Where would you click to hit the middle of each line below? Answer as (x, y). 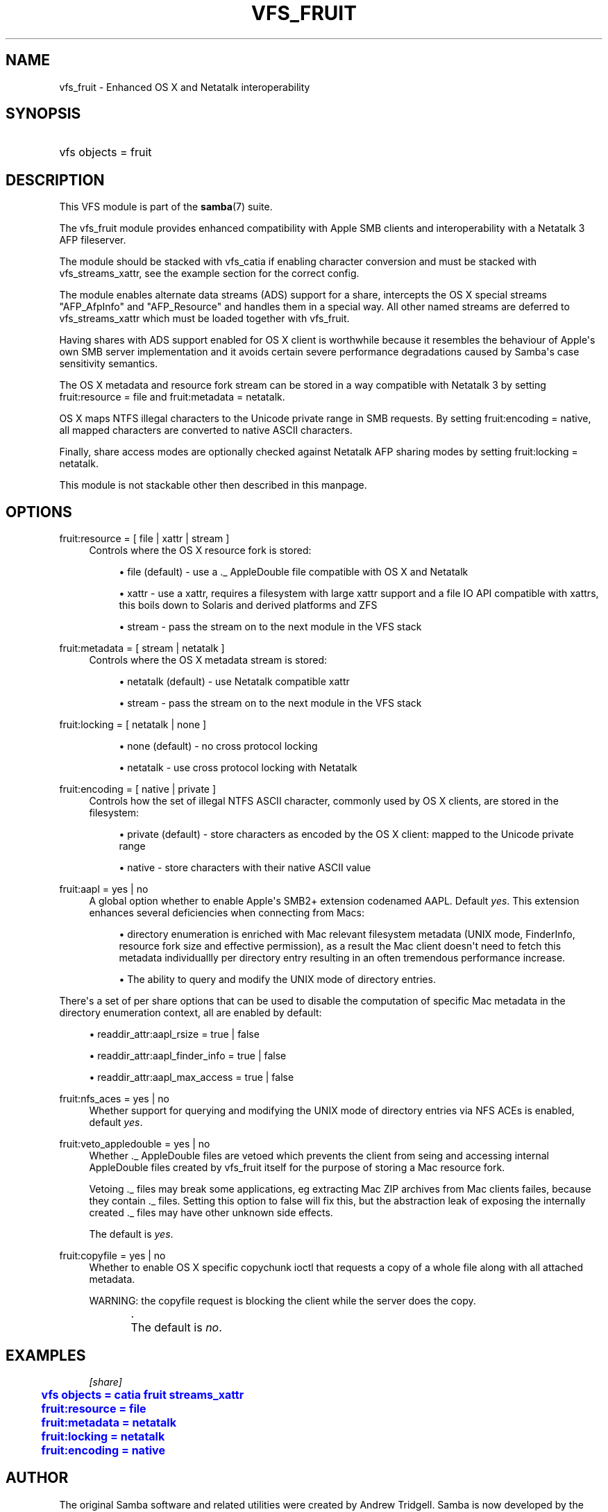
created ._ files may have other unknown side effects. (211, 1213)
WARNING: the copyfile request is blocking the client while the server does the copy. (282, 1301)
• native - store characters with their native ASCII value (245, 868)
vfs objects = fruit (105, 152)
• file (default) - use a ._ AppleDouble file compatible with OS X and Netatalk (294, 572)
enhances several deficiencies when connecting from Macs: (227, 913)
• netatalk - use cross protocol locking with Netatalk (238, 768)
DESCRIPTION (55, 180)
